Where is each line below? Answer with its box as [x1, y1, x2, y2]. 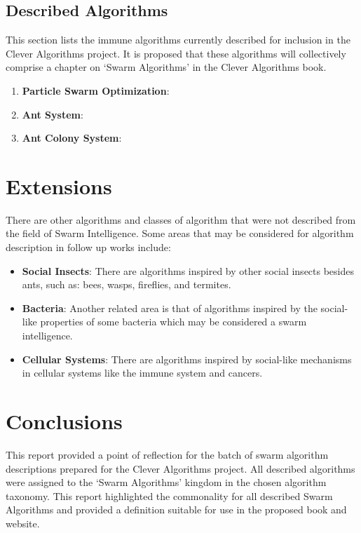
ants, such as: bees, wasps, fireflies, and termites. [22, 277, 231, 292]
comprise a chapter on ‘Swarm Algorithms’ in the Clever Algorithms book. [6, 60, 327, 74]
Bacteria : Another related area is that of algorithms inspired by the [22, 300, 318, 315]
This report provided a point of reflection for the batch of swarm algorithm [6, 447, 329, 461]
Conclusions [6, 407, 123, 436]
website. [6, 515, 40, 530]
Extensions [6, 171, 112, 200]
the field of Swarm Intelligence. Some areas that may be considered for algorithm [6, 226, 354, 241]
